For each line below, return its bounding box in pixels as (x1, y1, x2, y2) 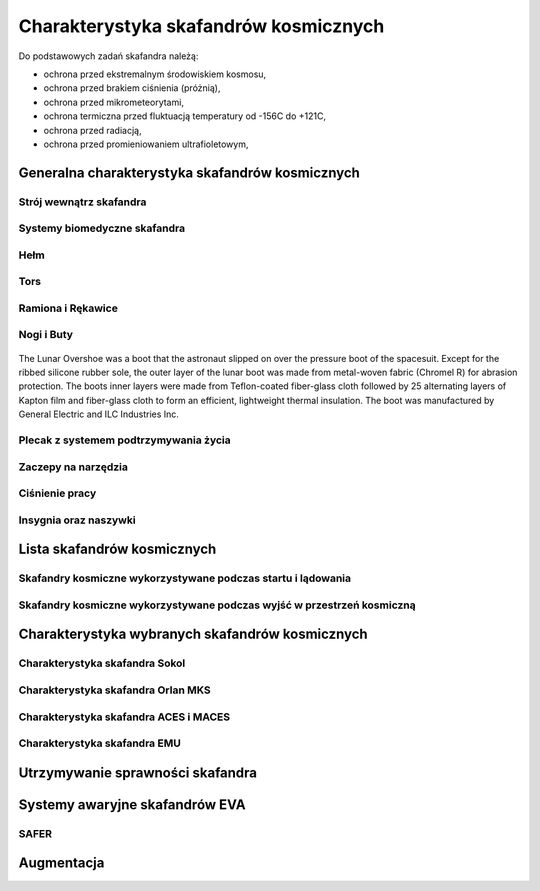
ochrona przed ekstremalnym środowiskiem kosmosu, (43, 68, 267, 80)
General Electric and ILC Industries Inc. (18, 408, 180, 420)
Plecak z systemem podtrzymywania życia (18, 433, 232, 447)
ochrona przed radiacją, (43, 124, 142, 136)
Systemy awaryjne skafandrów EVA (18, 796, 247, 813)
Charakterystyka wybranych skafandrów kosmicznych (18, 626, 369, 643)
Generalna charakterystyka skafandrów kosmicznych (18, 164, 360, 181)
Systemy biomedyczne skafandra (18, 221, 185, 235)
